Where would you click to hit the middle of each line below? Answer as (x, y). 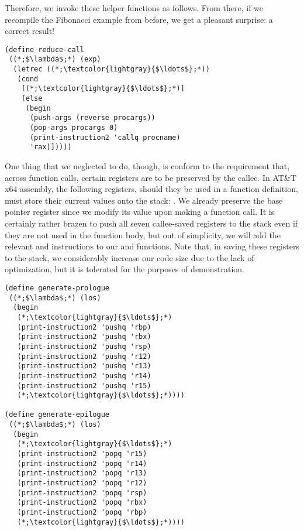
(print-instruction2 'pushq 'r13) (84, 366)
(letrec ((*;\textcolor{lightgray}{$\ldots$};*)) (111, 69)
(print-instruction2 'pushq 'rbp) (84, 327)
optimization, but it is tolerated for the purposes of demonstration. (125, 269)
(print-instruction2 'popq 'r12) (82, 483)
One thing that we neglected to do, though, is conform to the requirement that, (147, 166)
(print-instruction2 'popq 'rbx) (82, 503)
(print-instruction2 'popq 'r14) (82, 463)
